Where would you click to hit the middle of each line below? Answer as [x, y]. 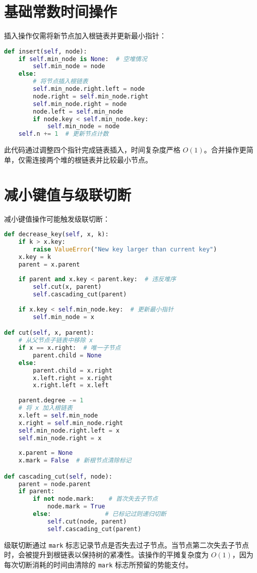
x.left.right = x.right [73, 378]
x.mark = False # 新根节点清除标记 [75, 461]
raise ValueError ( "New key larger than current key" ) [125, 249]
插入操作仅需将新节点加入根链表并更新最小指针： [85, 36]
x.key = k [35, 257]
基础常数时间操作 [61, 11]
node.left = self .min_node [78, 111]
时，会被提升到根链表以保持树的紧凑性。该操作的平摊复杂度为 [106, 555]
